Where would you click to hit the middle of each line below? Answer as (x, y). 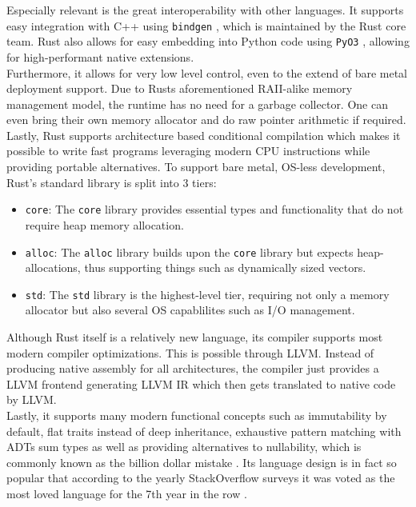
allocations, (53, 267)
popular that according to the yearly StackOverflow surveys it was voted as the (201, 478)
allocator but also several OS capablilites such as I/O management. (190, 310)
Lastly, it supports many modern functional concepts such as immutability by (197, 415)
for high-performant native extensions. (100, 56)
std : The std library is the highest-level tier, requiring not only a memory (207, 294)
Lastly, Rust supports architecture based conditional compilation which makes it (204, 135)
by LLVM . (32, 399)
